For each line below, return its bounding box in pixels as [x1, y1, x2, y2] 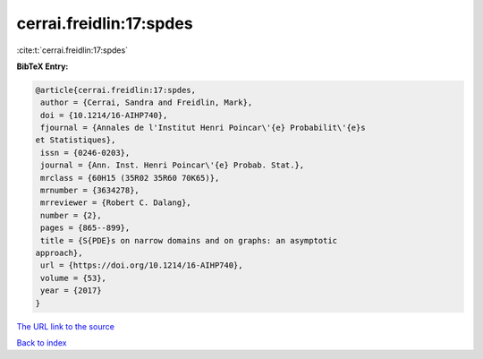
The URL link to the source [16, 321, 115, 331]
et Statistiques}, [35, 135, 116, 145]
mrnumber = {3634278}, [40, 185, 140, 196]
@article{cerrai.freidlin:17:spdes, [35, 85, 197, 95]
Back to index [16, 337, 67, 348]
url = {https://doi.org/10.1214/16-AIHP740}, [40, 261, 243, 270]
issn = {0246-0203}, [40, 148, 131, 158]
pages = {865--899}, [40, 223, 131, 233]
